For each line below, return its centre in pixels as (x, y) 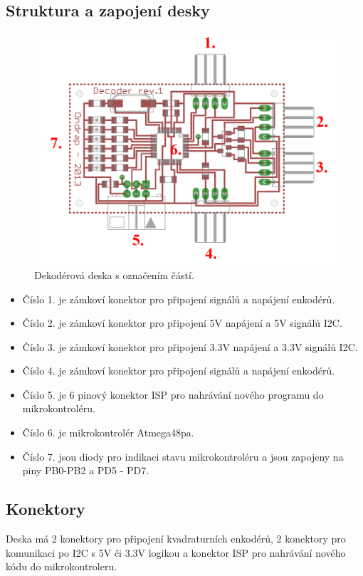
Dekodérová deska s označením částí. (114, 274)
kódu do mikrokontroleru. (62, 566)
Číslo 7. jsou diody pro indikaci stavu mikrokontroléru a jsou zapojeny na (183, 456)
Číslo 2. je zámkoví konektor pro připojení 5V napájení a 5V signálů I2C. (182, 323)
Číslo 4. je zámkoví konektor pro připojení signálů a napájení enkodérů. (179, 371)
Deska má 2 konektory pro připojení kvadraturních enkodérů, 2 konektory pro (176, 539)
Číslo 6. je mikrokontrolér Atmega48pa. (108, 433)
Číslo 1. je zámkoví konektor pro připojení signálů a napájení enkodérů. (179, 299)
